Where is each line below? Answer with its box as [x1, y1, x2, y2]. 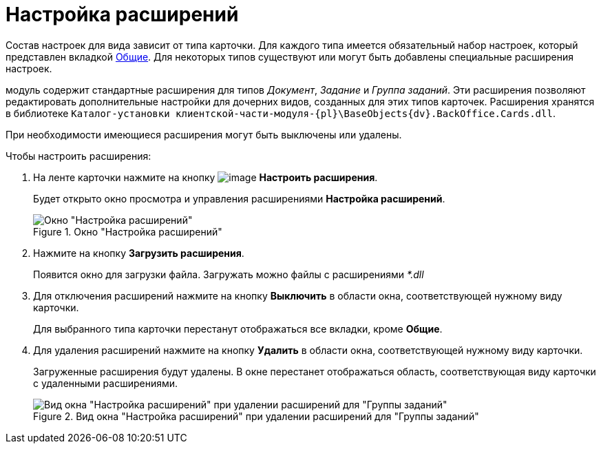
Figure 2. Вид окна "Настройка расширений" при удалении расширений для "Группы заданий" [33, 410, 479, 422]
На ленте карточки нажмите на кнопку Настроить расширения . [33, 171, 378, 183]
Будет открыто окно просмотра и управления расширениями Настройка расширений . [33, 192, 445, 205]
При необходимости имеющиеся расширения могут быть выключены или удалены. [6, 128, 402, 140]
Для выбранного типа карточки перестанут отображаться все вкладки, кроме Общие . [33, 322, 443, 335]
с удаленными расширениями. [33, 377, 178, 389]
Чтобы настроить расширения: [6, 149, 151, 162]
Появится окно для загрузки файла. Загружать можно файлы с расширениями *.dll [33, 268, 424, 280]
